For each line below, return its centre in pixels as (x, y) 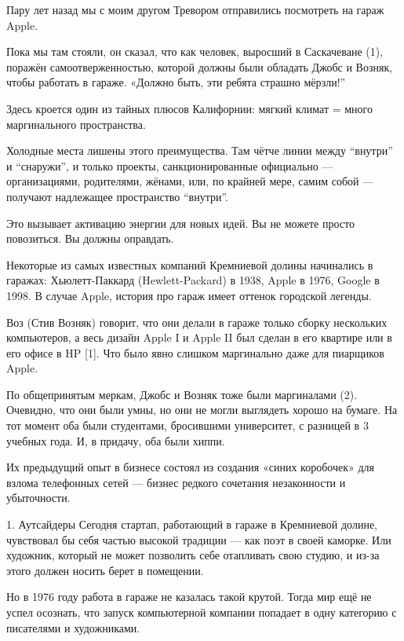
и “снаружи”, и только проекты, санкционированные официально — (170, 165)
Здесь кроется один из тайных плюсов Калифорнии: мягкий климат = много (189, 108)
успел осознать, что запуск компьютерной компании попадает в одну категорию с (202, 612)
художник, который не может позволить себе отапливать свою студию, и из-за (193, 555)
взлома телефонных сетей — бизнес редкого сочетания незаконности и (176, 482)
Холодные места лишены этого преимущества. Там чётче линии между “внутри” (200, 150)
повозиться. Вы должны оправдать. (90, 238)
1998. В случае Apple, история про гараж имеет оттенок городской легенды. (189, 295)
